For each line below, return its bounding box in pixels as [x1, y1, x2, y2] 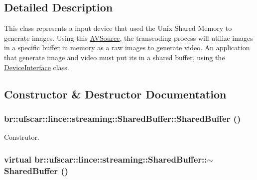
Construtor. [4, 132, 39, 142]
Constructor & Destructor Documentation [4, 86, 227, 101]
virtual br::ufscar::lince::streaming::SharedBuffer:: [4, 153, 207, 165]
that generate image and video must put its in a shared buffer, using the [4, 52, 225, 62]
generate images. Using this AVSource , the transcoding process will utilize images [4, 32, 253, 43]
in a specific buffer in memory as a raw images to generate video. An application [4, 42, 250, 53]
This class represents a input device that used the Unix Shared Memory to [4, 23, 232, 33]
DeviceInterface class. [4, 62, 69, 72]
